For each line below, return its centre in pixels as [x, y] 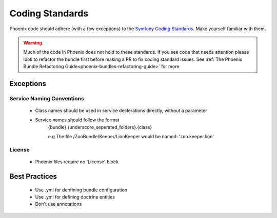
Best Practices [33, 177]
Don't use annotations [58, 204]
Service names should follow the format [77, 120]
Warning [33, 42]
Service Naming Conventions [47, 98]
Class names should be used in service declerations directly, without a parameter [121, 111]
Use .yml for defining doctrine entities [75, 197]
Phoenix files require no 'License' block [77, 162]
